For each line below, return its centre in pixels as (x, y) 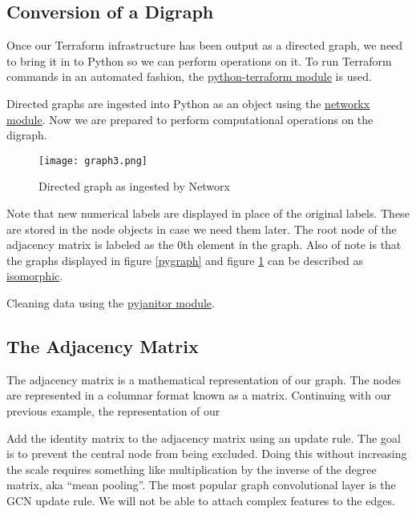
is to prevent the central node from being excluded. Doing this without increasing (207, 454)
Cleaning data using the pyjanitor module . (111, 302)
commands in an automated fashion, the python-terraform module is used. (189, 76)
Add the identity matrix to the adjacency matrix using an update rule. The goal (204, 438)
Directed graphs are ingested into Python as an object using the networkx (188, 103)
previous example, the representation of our (113, 410)
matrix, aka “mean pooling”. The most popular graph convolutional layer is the (201, 485)
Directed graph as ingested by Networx (134, 186)
